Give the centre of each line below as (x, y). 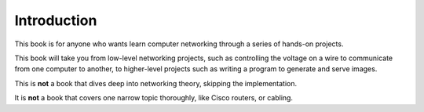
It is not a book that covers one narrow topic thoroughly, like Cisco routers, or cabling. (154, 98)
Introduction (56, 20)
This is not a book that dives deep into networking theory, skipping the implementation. (156, 83)
